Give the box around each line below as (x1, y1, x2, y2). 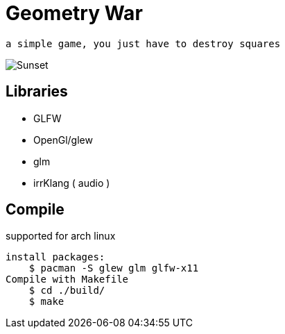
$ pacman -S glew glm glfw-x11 (28, 262, 199, 274)
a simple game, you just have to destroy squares (6, 37, 281, 49)
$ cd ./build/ (28, 285, 105, 297)
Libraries (6, 83, 68, 101)
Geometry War (6, 1, 143, 25)
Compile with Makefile (6, 274, 129, 285)
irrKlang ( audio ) (33, 176, 110, 189)
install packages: (6, 251, 105, 263)
